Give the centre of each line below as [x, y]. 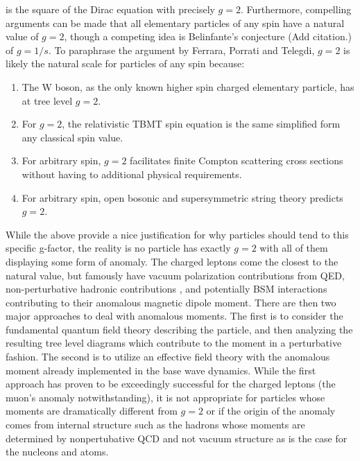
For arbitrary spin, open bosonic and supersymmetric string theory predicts [182, 197]
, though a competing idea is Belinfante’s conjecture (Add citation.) [208, 36]
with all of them [294, 248]
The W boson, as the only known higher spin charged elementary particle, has [188, 86]
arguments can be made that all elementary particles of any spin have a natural [175, 23]
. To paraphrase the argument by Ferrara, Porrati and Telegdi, [181, 50]
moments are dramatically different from [92, 411]
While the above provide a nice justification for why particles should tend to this [177, 234]
